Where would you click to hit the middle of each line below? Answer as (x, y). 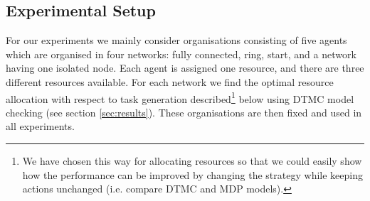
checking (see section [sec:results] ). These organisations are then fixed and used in (184, 112)
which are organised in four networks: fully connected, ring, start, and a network (181, 54)
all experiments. (40, 126)
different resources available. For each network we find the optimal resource (170, 81)
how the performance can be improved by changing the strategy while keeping (192, 174)
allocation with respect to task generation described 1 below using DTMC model (180, 97)
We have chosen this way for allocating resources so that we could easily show (192, 161)
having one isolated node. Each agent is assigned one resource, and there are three (185, 68)
